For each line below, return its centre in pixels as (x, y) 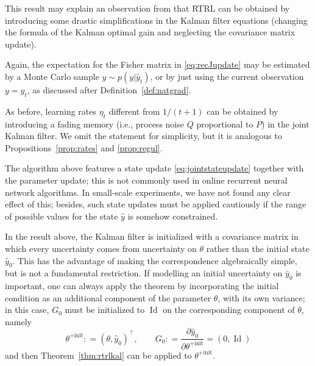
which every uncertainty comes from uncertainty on (101, 248)
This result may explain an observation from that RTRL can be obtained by (147, 8)
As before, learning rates (51, 111)
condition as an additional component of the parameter (108, 297)
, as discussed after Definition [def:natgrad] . (109, 89)
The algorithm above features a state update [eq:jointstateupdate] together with (154, 168)
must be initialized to (105, 310)
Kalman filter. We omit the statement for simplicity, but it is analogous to (143, 136)
